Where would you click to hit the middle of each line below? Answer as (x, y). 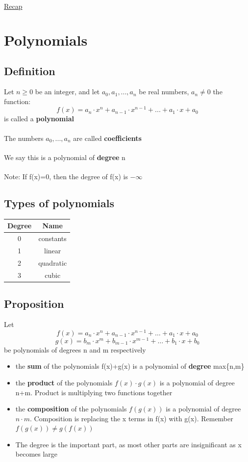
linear (53, 250)
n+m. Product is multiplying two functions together (94, 392)
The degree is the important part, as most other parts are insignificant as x (128, 444)
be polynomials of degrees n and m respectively (75, 349)
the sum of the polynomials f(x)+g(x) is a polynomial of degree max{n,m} (130, 366)
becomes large (37, 454)
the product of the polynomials (64, 382)
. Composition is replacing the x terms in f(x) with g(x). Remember (132, 418)
